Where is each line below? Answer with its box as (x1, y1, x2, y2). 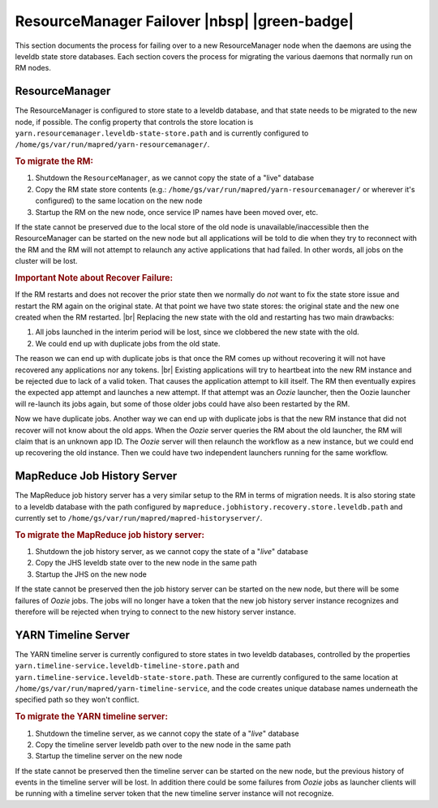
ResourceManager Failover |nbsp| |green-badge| (15, 12, 354, 30)
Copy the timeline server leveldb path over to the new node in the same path (35, 739, 291, 750)
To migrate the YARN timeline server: (15, 711, 168, 722)
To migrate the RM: (15, 156, 93, 167)
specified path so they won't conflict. (15, 694, 140, 705)
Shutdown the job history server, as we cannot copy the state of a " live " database (35, 547, 308, 557)
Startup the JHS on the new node (35, 569, 148, 579)
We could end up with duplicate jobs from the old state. (35, 338, 221, 348)
